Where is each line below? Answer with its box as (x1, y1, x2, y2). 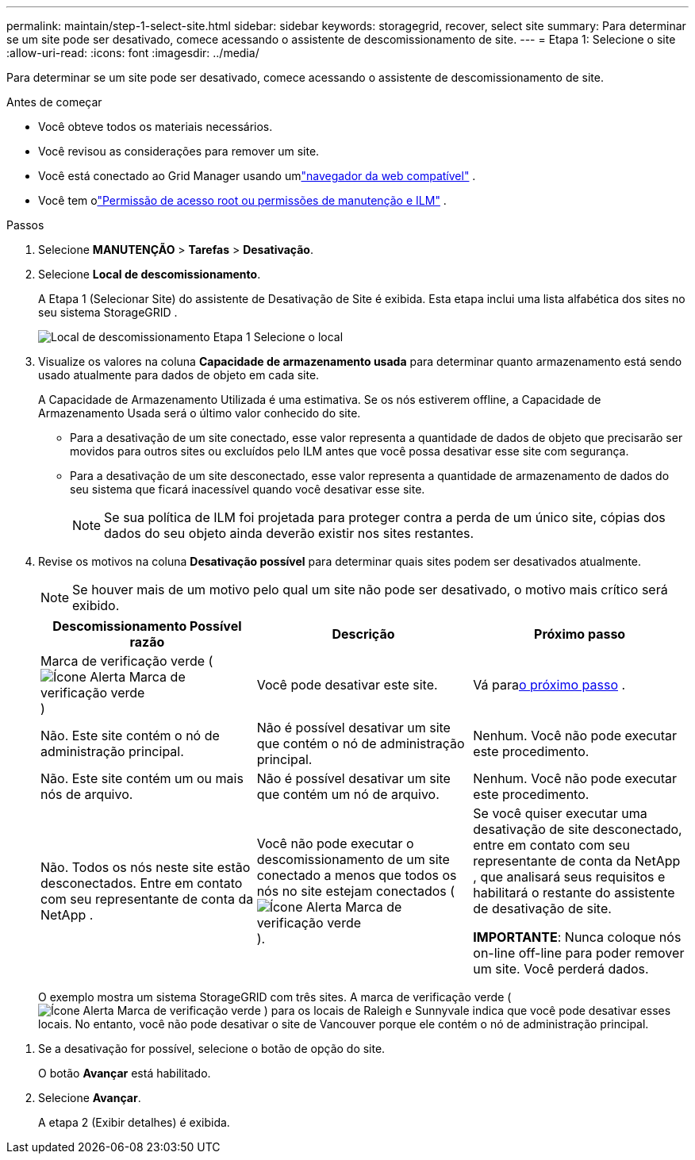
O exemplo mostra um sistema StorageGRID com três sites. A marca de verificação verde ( (38, 990, 512, 1004)
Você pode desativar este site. (256, 677, 438, 693)
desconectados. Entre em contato (40, 875, 243, 891)
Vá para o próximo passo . (473, 677, 626, 693)
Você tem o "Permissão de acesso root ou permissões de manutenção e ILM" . (38, 194, 447, 207)
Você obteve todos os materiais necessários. (38, 120, 273, 133)
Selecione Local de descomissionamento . (38, 267, 261, 281)
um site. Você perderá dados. (473, 961, 649, 977)
